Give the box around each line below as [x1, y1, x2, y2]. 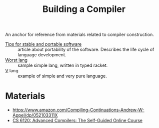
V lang [5, 68, 18, 74]
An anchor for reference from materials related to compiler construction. [5, 31, 154, 38]
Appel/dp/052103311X [12, 112, 58, 118]
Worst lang [5, 57, 27, 63]
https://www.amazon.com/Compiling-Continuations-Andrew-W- [12, 107, 144, 113]
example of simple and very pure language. [17, 73, 107, 79]
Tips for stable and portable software [5, 41, 82, 47]
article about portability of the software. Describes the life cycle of [17, 46, 154, 53]
